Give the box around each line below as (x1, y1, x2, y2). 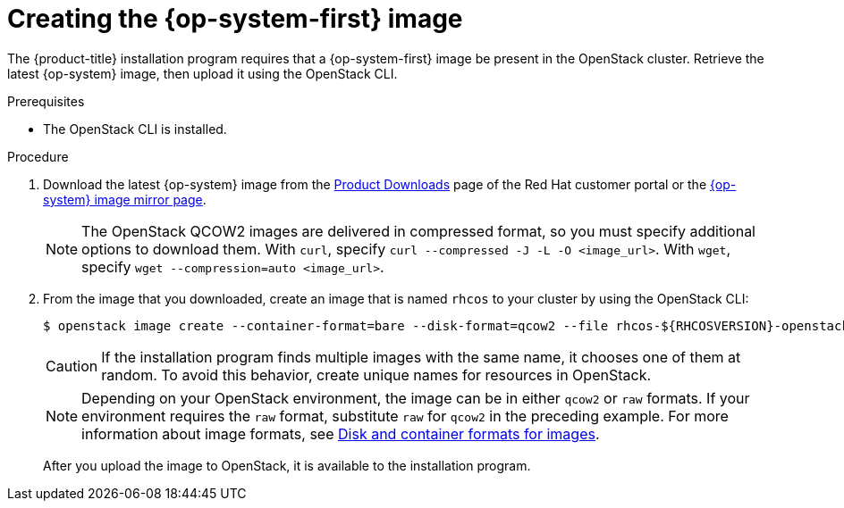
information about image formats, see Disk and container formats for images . (81, 424, 600, 443)
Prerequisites (7, 93, 85, 109)
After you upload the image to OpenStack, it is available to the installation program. (43, 457, 531, 473)
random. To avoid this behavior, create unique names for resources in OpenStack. (101, 365, 652, 384)
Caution (46, 356, 98, 375)
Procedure (7, 148, 69, 164)
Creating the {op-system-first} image (7, 4, 463, 34)
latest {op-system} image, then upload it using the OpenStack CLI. (7, 65, 398, 81)
